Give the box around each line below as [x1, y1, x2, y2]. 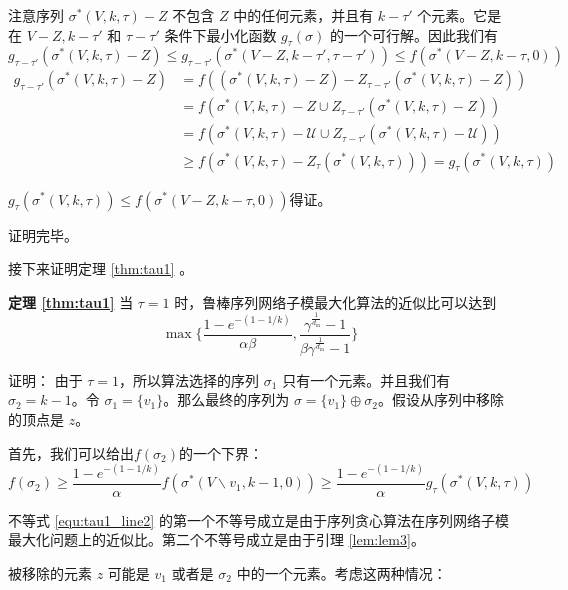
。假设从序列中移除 [377, 389, 504, 410]
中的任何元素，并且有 [233, 5, 374, 25]
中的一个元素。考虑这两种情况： [236, 562, 447, 583]
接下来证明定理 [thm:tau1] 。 [8, 258, 194, 279]
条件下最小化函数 [164, 24, 277, 45]
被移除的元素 [8, 562, 92, 583]
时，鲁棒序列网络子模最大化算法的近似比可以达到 [174, 291, 497, 312]
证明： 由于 [8, 369, 83, 390]
